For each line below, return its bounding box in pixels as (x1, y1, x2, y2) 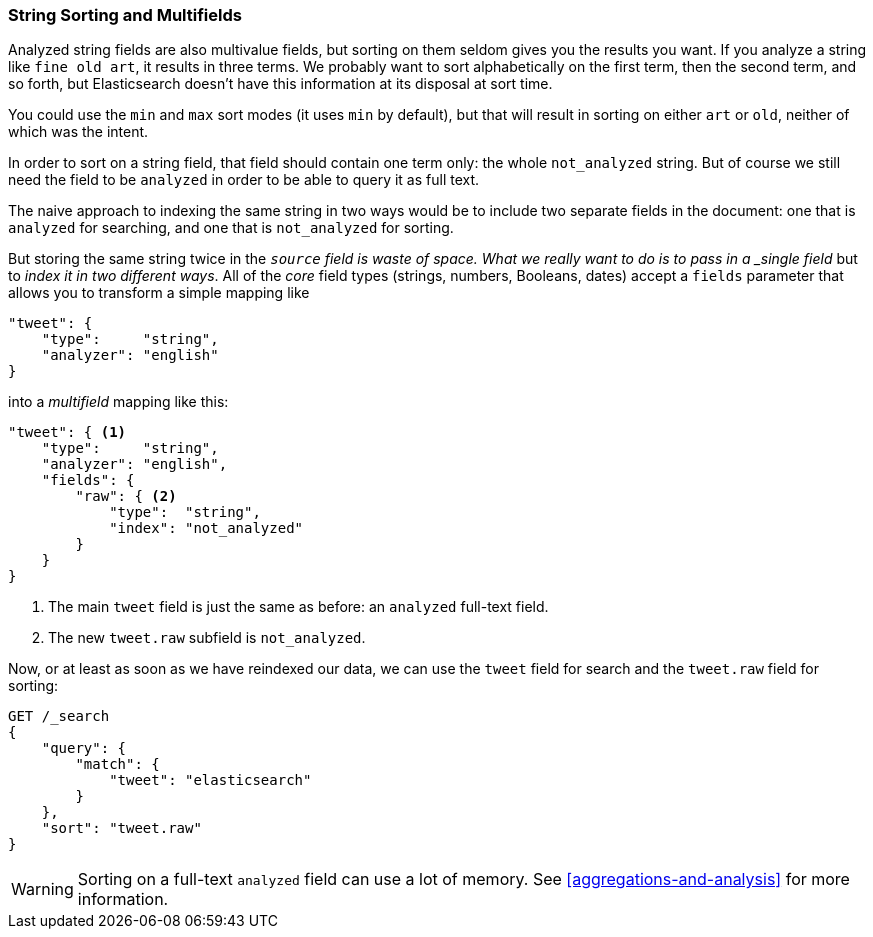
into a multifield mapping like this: (8, 393, 229, 411)
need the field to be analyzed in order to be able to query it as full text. (8, 171, 480, 189)
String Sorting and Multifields (8, 5, 242, 25)
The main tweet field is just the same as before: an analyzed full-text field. (48, 598, 549, 616)
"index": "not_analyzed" (109, 520, 304, 537)
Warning (11, 879, 74, 900)
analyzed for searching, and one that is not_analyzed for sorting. (8, 219, 454, 237)
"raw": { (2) (75, 488, 177, 505)
